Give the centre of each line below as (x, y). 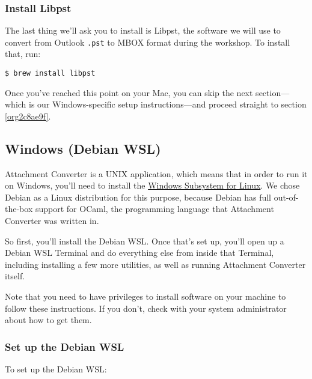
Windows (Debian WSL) (83, 148)
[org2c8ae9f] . (28, 116)
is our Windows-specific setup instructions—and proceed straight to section (168, 104)
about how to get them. (48, 320)
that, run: (23, 54)
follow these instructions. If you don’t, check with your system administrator (146, 308)
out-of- (286, 197)
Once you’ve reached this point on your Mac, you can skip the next (129, 92)
